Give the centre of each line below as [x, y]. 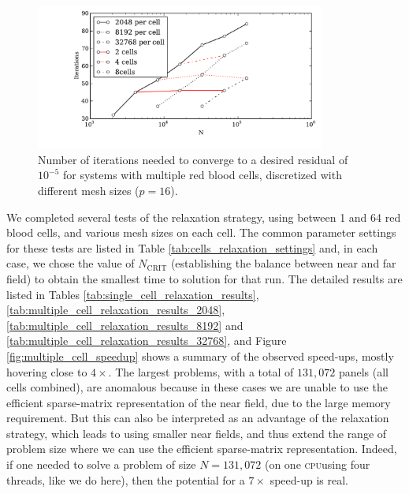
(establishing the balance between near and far [283, 263]
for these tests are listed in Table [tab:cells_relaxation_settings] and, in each [192, 247]
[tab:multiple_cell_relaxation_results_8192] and [125, 325]
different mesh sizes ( [89, 190]
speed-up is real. [309, 479]
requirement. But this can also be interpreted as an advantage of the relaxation [198, 418]
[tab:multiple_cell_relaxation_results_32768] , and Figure [147, 341]
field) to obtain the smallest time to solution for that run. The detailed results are [204, 278]
